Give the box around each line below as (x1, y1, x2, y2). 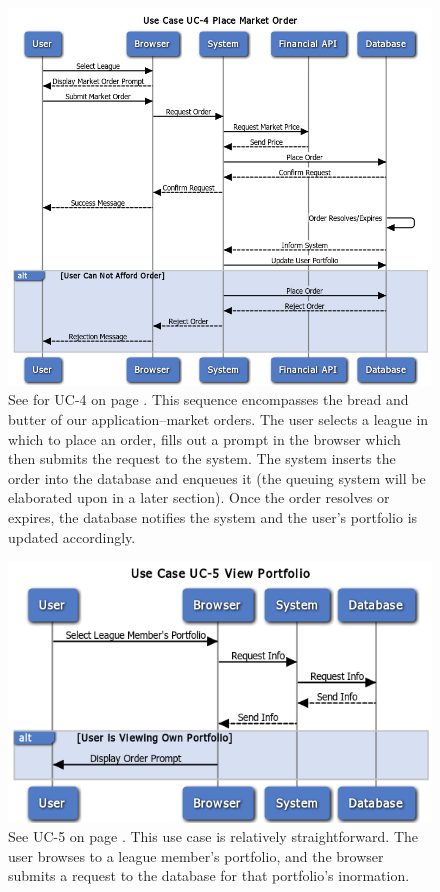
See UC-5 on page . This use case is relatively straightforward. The (8, 826, 418, 847)
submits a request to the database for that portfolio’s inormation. (8, 865, 410, 886)
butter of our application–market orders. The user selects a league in (8, 409, 429, 430)
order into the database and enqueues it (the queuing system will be (8, 467, 426, 488)
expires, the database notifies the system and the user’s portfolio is (8, 507, 418, 527)
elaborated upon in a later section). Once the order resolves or (8, 487, 390, 508)
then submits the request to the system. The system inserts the (8, 448, 396, 469)
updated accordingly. (8, 526, 136, 547)
